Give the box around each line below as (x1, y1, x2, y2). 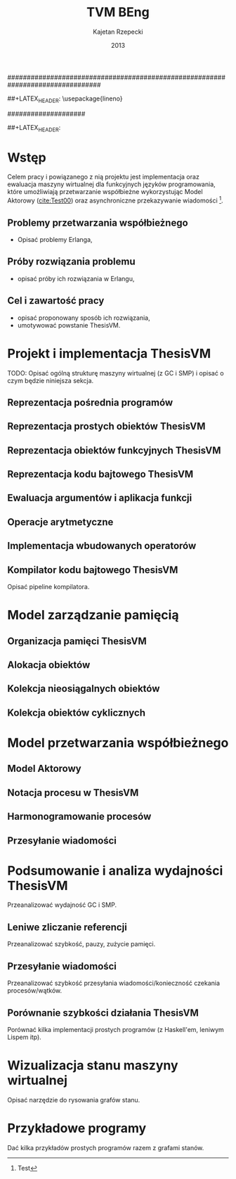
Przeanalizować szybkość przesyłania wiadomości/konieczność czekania (7, 979, 220, 988)
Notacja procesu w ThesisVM (7, 787, 139, 799)
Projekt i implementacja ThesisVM (7, 345, 211, 361)
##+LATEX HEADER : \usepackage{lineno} (7, 94, 123, 104)
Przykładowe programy (7, 1121, 147, 1136)
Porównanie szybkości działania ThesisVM (7, 1007, 199, 1019)
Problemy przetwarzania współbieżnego (7, 217, 188, 228)
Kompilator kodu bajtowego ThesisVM (7, 564, 178, 576)
